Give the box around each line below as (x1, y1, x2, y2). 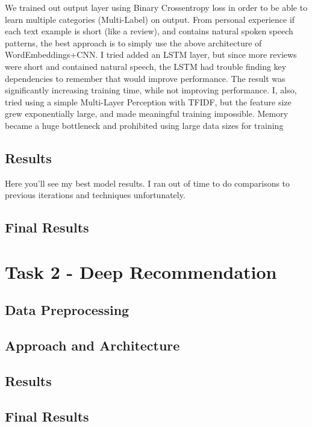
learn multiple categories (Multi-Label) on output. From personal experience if (5, 13, 295, 25)
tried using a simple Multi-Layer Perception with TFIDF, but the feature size (5, 95, 292, 108)
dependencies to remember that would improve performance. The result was (5, 72, 285, 84)
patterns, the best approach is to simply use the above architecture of (5, 36, 262, 49)
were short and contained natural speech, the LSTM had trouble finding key (5, 60, 287, 72)
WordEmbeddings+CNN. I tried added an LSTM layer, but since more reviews (5, 48, 297, 61)
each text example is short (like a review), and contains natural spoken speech (5, 25, 293, 37)
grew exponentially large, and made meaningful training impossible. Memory (5, 107, 289, 120)
